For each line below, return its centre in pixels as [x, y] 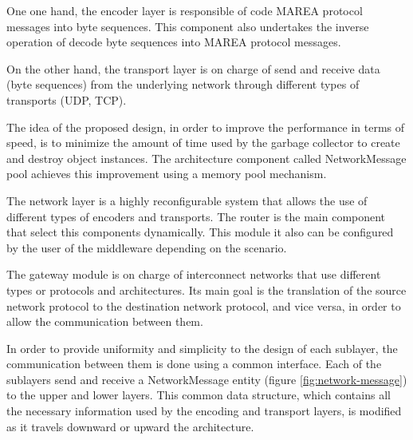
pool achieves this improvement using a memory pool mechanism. [167, 174]
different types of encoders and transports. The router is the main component [196, 216]
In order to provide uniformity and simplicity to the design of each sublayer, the [202, 348]
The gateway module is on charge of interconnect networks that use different [194, 274]
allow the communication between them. [105, 321]
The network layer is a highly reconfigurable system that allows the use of [187, 200]
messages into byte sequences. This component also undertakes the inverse [188, 26]
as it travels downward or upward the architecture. [130, 426]
